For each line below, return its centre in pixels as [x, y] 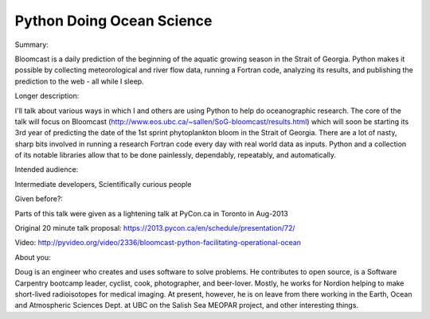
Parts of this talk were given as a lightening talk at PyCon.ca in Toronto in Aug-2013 [151, 213]
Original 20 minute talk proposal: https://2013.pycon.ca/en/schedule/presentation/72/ [155, 228]
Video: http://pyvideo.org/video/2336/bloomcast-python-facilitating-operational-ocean [158, 243]
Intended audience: [47, 169]
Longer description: [47, 96]
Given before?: [39, 199]
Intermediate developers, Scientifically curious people [103, 184]
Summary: [32, 45]
